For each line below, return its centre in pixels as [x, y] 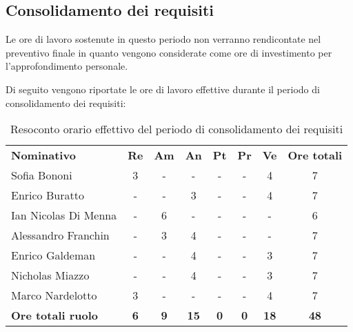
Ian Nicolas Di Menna [64, 215]
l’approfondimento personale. [67, 66]
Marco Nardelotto [54, 295]
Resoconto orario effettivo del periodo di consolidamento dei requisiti [177, 129]
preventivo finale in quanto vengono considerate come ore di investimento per [169, 52]
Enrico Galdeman [53, 255]
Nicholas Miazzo [50, 275]
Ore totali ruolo [55, 315]
